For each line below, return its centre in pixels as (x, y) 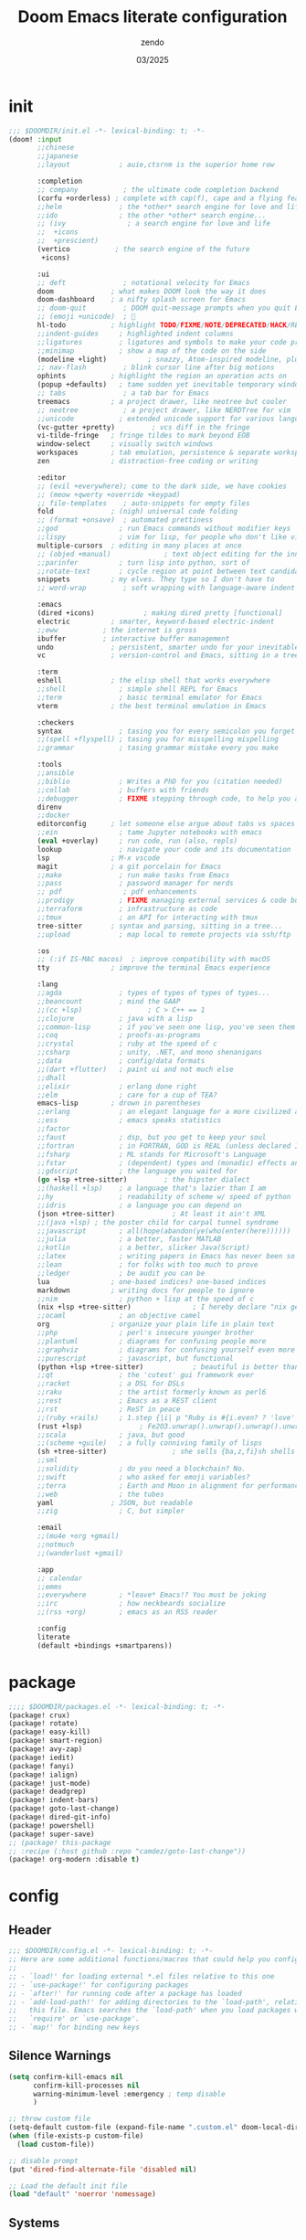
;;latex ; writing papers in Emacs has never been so (166, 1257)
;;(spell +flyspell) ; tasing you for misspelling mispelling (158, 739)
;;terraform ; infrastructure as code (127, 909)
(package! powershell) (52, 1825)
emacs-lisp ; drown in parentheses (119, 1103)
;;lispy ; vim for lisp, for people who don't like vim (170, 537)
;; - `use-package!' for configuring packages (99, 1985)
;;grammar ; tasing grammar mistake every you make (158, 748)
